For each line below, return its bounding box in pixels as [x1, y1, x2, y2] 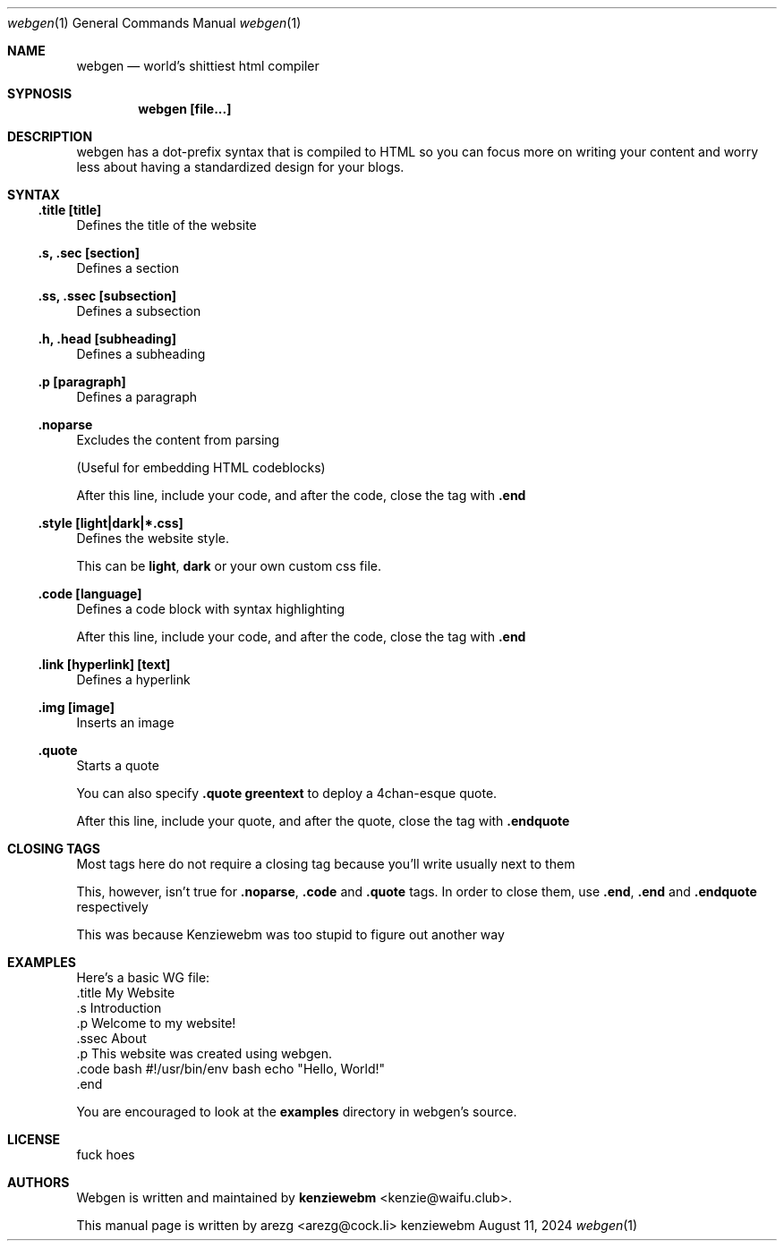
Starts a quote [76, 758, 159, 773]
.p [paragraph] [38, 374, 126, 389]
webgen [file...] [138, 101, 232, 116]
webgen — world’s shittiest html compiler [76, 58, 320, 73]
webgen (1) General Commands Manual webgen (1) [7, 15, 302, 30]
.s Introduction [76, 1000, 162, 1015]
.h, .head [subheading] [38, 331, 176, 346]
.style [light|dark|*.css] [38, 515, 183, 531]
